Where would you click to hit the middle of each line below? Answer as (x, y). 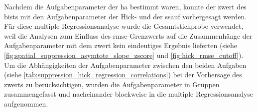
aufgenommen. (26, 103)
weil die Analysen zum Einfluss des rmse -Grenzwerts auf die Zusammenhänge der (128, 35)
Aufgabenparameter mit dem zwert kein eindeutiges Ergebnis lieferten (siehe (121, 45)
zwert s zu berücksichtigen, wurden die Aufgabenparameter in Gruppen (112, 84)
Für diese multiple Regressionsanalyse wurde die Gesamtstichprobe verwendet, (124, 26)
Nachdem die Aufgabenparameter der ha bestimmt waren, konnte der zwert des (125, 6)
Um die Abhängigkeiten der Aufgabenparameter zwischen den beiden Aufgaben (125, 65)
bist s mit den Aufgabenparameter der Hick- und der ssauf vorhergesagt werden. (126, 16)
